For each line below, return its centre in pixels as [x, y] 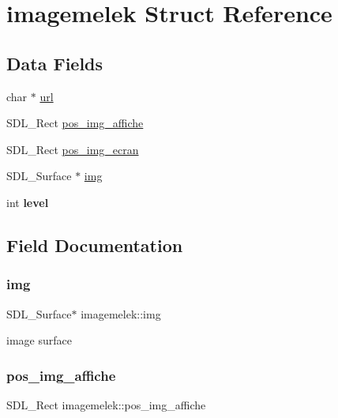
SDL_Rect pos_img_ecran [73, 149]
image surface [39, 340]
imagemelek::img [121, 313]
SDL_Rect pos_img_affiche [75, 123]
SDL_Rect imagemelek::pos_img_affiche [106, 404]
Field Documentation [95, 245]
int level [28, 202]
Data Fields [55, 63]
